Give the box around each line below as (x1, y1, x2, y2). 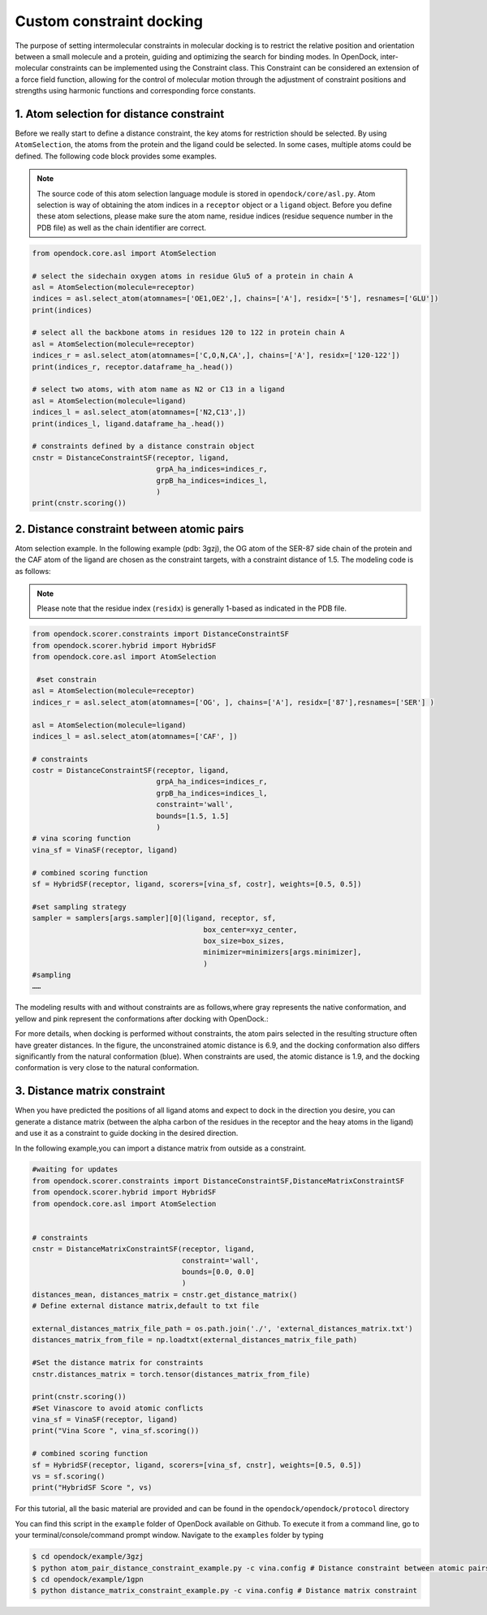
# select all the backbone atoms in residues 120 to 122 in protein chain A (32, 328, 345, 337)
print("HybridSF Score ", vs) (32, 1483, 153, 1492)
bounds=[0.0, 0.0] (181, 1267, 255, 1276)
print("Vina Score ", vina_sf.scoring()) (32, 1426, 200, 1436)
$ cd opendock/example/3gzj (32, 1552, 144, 1561)
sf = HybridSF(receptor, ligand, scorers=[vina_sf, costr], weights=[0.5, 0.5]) (32, 879, 362, 888)
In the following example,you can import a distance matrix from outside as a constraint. (15, 1143, 306, 1153)
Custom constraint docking (15, 12, 203, 30)
